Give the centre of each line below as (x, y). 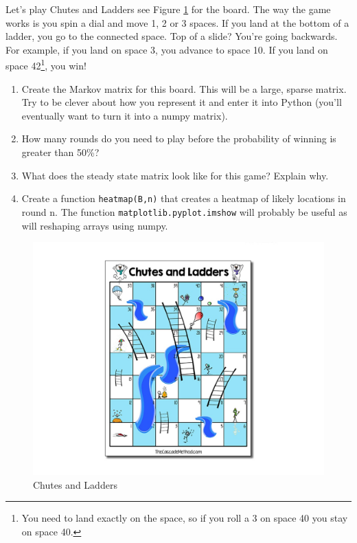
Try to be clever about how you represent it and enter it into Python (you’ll (182, 102)
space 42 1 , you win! (46, 65)
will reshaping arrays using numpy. (95, 225)
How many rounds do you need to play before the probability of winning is (179, 138)
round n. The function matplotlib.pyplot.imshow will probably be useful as (184, 211)
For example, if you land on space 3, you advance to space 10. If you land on (167, 49)
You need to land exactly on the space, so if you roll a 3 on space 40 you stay (185, 518)
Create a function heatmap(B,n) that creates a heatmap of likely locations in (184, 198)
